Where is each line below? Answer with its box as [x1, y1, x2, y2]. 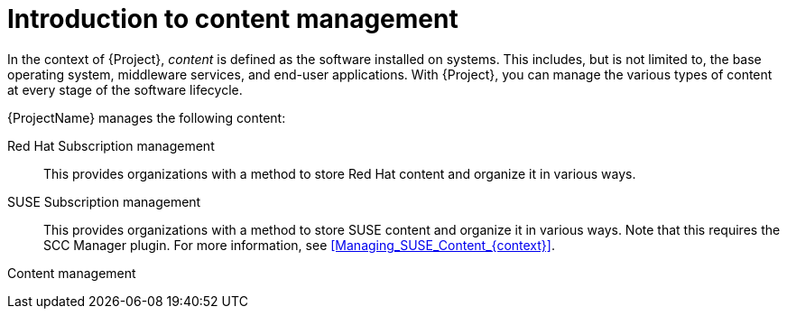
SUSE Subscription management [7, 193, 201, 209]
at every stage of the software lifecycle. [7, 81, 243, 98]
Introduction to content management [7, 4, 458, 34]
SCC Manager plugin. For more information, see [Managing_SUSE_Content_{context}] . [43, 237, 555, 253]
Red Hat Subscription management [7, 137, 215, 153]
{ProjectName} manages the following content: [7, 109, 286, 125]
